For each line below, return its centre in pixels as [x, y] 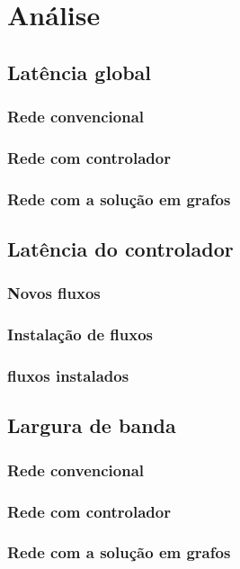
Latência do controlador [120, 249]
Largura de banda [92, 425]
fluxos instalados [68, 376]
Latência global [80, 72]
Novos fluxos [54, 293]
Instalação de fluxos [80, 334]
